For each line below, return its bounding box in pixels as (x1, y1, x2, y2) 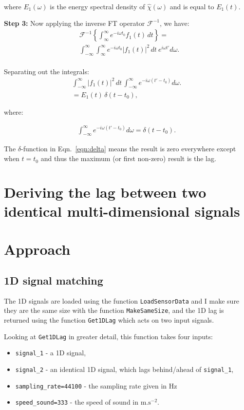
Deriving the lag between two (4, 182, 206, 202)
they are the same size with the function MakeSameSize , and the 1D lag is (4, 305, 224, 315)
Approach (4, 239, 71, 259)
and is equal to (169, 1, 214, 11)
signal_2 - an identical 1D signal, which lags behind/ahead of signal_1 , (15, 364, 234, 374)
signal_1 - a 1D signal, (15, 348, 86, 358)
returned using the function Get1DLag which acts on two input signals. (4, 315, 214, 325)
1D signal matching (4, 272, 103, 287)
